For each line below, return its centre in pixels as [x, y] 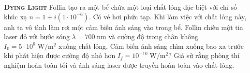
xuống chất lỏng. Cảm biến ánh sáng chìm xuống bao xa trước [151, 46]
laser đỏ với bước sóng [37, 36]
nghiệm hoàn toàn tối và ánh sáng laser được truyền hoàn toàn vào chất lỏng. [119, 65]
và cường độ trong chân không [153, 36]
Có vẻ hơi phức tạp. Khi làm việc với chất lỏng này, [170, 16]
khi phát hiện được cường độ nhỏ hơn [60, 55]
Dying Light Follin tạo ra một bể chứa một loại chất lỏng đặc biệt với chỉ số [120, 7]
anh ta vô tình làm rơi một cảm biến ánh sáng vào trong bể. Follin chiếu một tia [124, 27]
